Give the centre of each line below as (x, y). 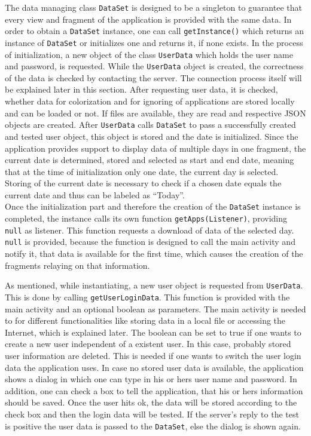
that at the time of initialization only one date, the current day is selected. (142, 171)
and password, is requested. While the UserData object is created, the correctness (154, 66)
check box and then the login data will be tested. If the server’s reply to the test (152, 414)
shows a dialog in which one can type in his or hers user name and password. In (151, 379)
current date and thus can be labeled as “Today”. (95, 194)
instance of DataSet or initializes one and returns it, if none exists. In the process (154, 42)
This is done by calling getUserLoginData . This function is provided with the (147, 297)
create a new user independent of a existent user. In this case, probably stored (148, 344)
